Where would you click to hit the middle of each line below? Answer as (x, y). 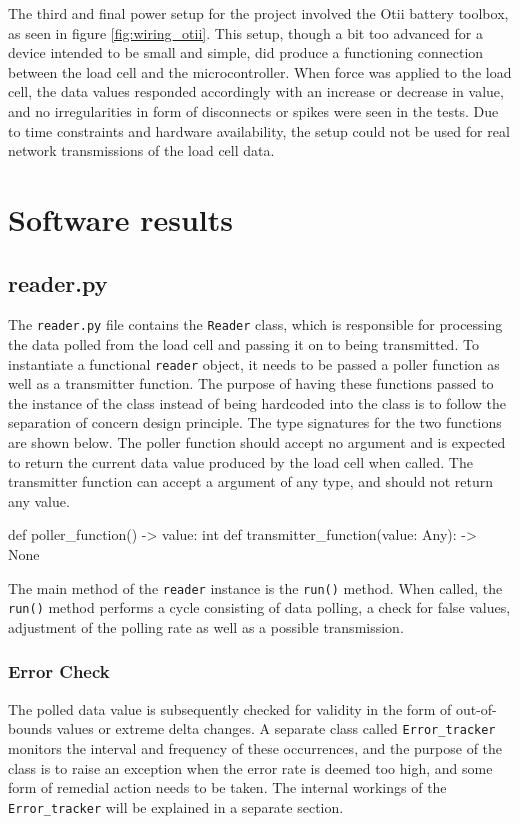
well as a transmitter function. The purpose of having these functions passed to (251, 383)
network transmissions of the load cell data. (141, 150)
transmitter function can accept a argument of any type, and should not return (250, 481)
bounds (30, 728)
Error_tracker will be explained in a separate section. (176, 806)
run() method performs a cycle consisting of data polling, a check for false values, (259, 607)
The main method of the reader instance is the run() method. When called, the (255, 587)
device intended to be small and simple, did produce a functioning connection (246, 52)
